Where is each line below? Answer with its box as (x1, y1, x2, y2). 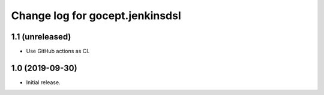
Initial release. (26, 78, 61, 86)
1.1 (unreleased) (11, 32, 71, 42)
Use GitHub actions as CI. (26, 48, 90, 55)
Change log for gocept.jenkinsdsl (11, 9, 181, 22)
